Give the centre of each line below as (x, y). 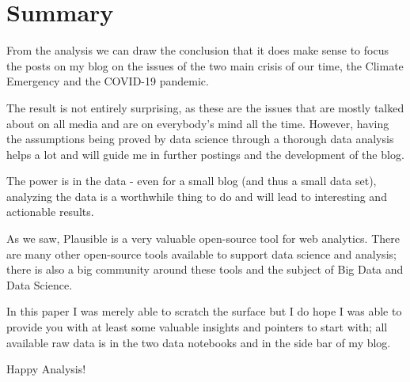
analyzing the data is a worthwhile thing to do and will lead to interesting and (197, 196)
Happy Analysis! (46, 369)
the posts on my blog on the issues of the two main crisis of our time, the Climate (205, 65)
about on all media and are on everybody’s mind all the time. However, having (198, 123)
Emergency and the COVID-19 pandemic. (108, 81)
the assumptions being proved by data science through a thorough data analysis (200, 139)
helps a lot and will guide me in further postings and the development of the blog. (205, 154)
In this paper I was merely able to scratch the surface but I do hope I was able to (204, 311)
